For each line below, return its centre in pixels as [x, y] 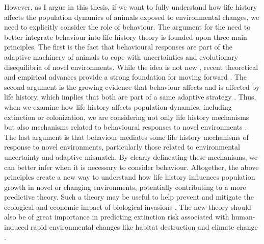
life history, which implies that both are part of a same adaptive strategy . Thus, [130, 97]
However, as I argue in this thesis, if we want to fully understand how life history [131, 7]
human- [243, 217]
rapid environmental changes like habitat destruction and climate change [144, 227]
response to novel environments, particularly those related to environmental [122, 147]
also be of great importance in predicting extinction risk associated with [117, 217]
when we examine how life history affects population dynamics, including [118, 106]
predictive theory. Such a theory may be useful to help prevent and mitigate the [129, 197]
